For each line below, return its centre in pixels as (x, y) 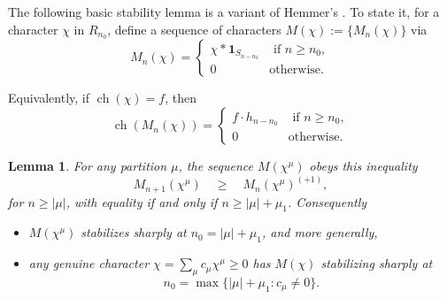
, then (181, 98)
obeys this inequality (363, 166)
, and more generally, (320, 232)
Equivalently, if (49, 98)
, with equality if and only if (142, 201)
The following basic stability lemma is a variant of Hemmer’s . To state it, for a (224, 11)
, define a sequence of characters (194, 29)
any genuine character (89, 263)
